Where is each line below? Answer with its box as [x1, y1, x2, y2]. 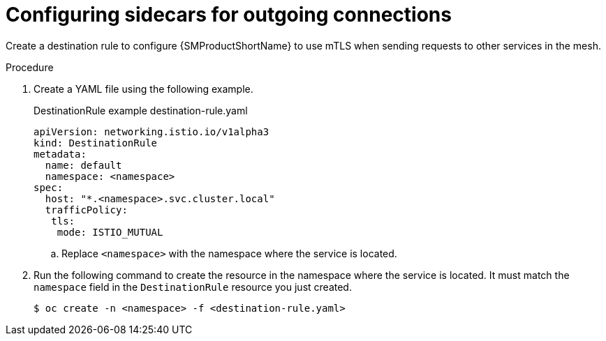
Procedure [6, 61, 54, 73]
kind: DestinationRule [34, 137, 158, 149]
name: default [45, 159, 122, 171]
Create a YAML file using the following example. [34, 82, 253, 95]
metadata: [34, 148, 87, 160]
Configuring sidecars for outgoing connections [6, 3, 452, 26]
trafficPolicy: [45, 204, 128, 215]
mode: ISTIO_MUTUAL [57, 226, 163, 238]
